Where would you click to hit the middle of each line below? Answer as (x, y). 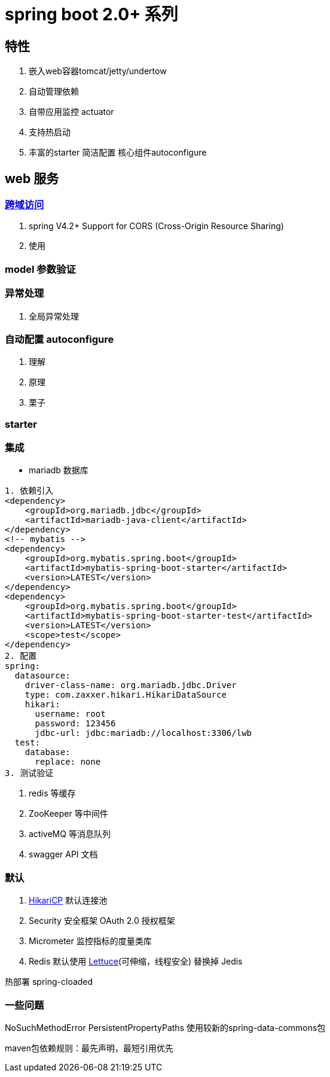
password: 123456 (75, 724)
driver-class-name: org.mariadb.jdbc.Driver (131, 685)
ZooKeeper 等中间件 (68, 814)
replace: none (68, 762)
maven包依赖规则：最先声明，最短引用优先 (89, 1048)
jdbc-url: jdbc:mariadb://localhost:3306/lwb (143, 733)
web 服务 (32, 178)
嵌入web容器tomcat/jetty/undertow (98, 71)
